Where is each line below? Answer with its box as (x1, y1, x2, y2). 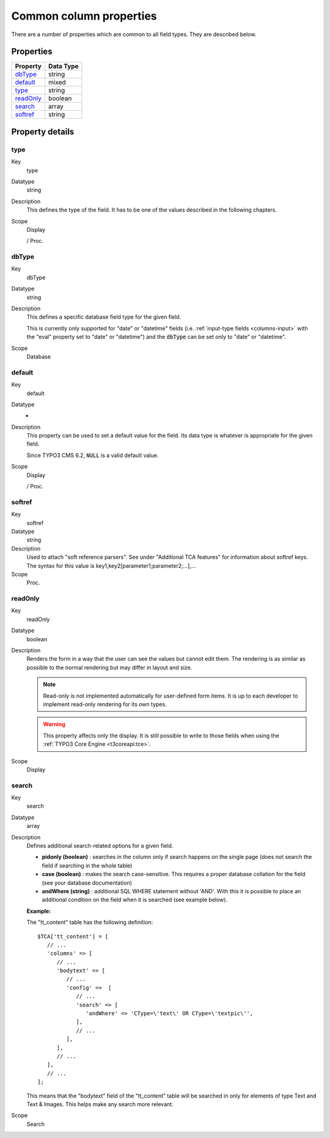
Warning (43, 721, 65, 728)
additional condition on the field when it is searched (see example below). (42, 896, 228, 904)
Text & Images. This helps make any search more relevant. (26, 1100, 174, 1107)
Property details (11, 126, 75, 137)
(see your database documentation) (42, 879, 133, 887)
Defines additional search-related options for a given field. (26, 842, 174, 850)
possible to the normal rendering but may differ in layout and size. (26, 664, 193, 671)
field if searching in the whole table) (42, 861, 133, 869)
